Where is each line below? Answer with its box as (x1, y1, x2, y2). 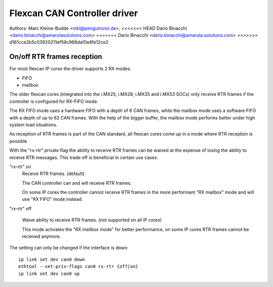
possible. (9, 138, 29, 144)
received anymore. (22, 234, 61, 240)
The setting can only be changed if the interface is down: (9, 245, 129, 251)
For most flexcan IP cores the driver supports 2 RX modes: (9, 66, 131, 72)
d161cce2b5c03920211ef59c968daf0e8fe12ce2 (9, 39, 109, 45)
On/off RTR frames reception (9, 52, 102, 61)
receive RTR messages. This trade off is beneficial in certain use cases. (9, 154, 159, 160)
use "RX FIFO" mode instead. (22, 196, 83, 202)
